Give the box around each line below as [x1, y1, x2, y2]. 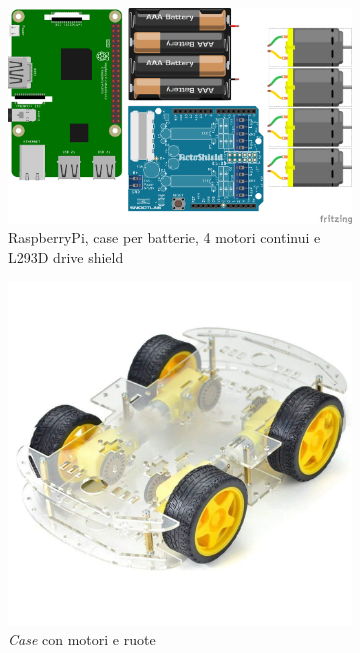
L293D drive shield [8, 247, 124, 268]
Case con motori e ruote [8, 629, 156, 650]
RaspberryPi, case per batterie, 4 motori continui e [8, 227, 321, 248]
